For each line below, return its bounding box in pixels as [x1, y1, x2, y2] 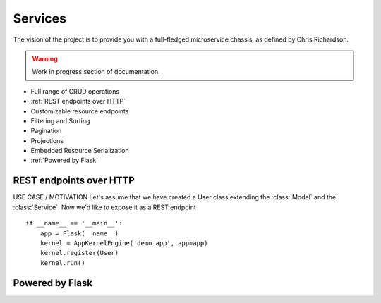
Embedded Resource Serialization [30, 147, 130, 155]
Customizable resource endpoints [30, 106, 129, 116]
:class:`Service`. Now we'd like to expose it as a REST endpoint [13, 203, 197, 211]
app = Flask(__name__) [40, 229, 119, 237]
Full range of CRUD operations [30, 87, 120, 95]
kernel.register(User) [40, 249, 119, 257]
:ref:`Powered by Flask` [30, 156, 99, 165]
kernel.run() [40, 259, 85, 267]
